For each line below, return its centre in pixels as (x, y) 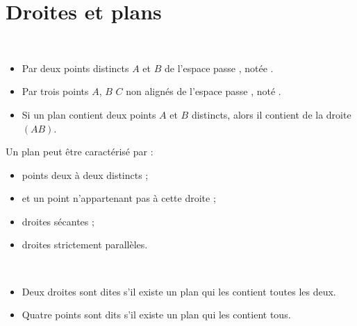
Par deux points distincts (75, 68)
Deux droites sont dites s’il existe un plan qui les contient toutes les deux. (179, 291)
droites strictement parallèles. (85, 244)
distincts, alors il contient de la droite (271, 114)
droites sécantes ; (58, 221)
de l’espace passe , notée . (219, 68)
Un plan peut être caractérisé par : (80, 152)
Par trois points (55, 91)
